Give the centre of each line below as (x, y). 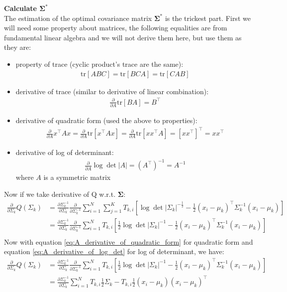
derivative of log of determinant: (65, 152)
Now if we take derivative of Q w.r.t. (60, 194)
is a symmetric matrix (77, 177)
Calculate (20, 8)
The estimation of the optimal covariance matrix (78, 18)
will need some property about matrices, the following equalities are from (116, 28)
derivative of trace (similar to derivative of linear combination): (112, 91)
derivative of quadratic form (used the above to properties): (106, 120)
